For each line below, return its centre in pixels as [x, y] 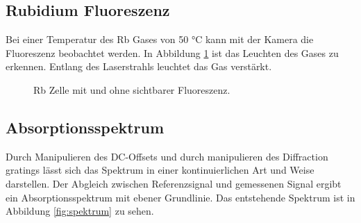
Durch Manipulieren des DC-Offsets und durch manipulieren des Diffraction [167, 156]
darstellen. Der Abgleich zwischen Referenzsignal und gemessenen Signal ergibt [174, 183]
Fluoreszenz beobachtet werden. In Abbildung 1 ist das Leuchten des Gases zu [172, 52]
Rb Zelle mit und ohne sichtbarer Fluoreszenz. [132, 89]
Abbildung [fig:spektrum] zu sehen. [80, 211]
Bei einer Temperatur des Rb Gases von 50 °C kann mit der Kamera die [160, 39]
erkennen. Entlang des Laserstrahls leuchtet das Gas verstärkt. [139, 66]
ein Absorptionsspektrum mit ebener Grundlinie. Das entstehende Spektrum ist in [180, 197]
